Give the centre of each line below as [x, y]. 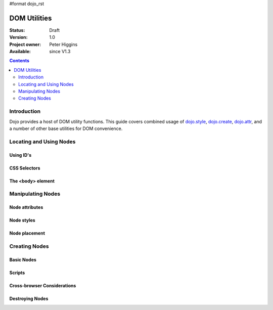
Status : [17, 30]
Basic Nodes [23, 259]
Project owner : [25, 44]
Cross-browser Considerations [43, 285]
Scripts [17, 273]
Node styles [22, 220]
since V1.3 [60, 52]
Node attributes [26, 207]
